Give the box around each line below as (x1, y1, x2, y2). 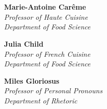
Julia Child (4, 38, 43, 49)
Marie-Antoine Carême (4, 2, 86, 12)
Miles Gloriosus (4, 75, 60, 86)
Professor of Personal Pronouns (4, 85, 102, 96)
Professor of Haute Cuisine (4, 11, 88, 22)
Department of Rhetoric (4, 95, 77, 105)
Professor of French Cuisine (4, 48, 90, 59)
